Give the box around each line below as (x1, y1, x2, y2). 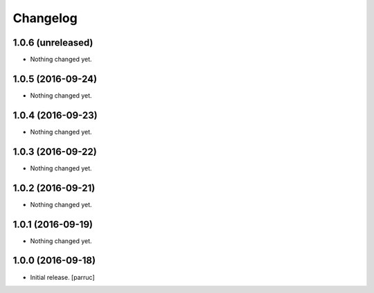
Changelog (12, 10, 78, 26)
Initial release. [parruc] (30, 273, 95, 281)
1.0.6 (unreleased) (12, 37, 93, 48)
